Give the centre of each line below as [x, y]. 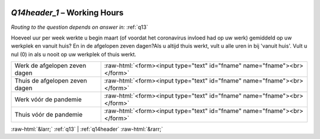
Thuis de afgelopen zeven [51, 81]
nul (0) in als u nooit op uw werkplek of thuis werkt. [73, 54]
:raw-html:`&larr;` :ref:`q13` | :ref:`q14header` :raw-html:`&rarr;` [87, 129]
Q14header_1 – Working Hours [67, 13]
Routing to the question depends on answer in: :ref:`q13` [79, 27]
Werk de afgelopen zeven [50, 66]
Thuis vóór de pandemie [49, 115]
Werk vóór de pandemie [48, 100]
